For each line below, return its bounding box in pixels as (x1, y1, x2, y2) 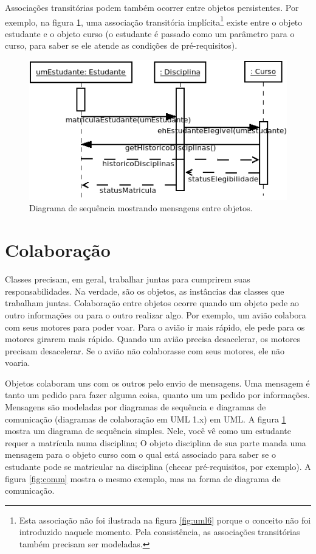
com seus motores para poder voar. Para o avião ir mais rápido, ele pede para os (5, 320, 305, 333)
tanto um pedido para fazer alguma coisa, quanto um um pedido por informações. (5, 388, 310, 401)
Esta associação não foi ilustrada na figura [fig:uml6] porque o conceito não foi (19, 513, 311, 526)
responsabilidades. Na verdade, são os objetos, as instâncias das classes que (5, 284, 284, 297)
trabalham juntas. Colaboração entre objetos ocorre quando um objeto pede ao (5, 296, 299, 309)
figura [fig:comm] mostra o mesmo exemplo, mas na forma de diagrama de (5, 472, 281, 485)
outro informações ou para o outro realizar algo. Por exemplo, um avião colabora (5, 308, 306, 321)
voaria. (5, 356, 30, 369)
